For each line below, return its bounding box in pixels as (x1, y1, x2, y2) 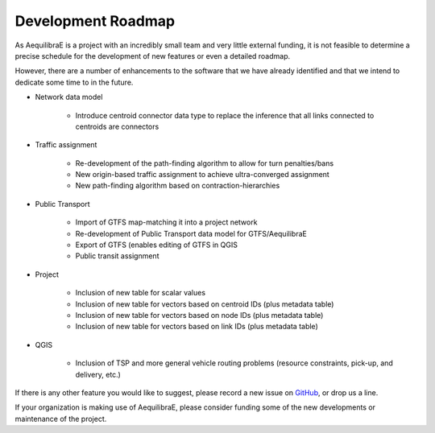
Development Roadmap (14, 12, 176, 30)
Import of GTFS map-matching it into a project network (75, 217, 258, 227)
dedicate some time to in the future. (14, 77, 134, 87)
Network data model (35, 93, 103, 102)
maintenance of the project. (14, 414, 107, 423)
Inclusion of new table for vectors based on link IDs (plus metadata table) (75, 322, 318, 332)
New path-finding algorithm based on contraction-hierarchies (75, 181, 280, 191)
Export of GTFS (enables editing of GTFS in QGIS (75, 240, 238, 249)
